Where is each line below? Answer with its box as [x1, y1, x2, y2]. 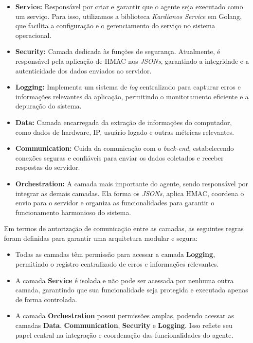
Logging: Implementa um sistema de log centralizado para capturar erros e [15, 82, 241, 92]
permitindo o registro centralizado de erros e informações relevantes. [15, 259, 219, 269]
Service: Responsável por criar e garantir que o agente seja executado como [15, 1, 243, 11]
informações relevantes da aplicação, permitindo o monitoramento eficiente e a [15, 91, 249, 101]
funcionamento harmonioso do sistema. [15, 207, 131, 217]
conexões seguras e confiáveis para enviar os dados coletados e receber [15, 152, 224, 162]
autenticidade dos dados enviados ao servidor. [15, 65, 152, 75]
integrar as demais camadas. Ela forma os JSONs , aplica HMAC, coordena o [15, 188, 244, 198]
